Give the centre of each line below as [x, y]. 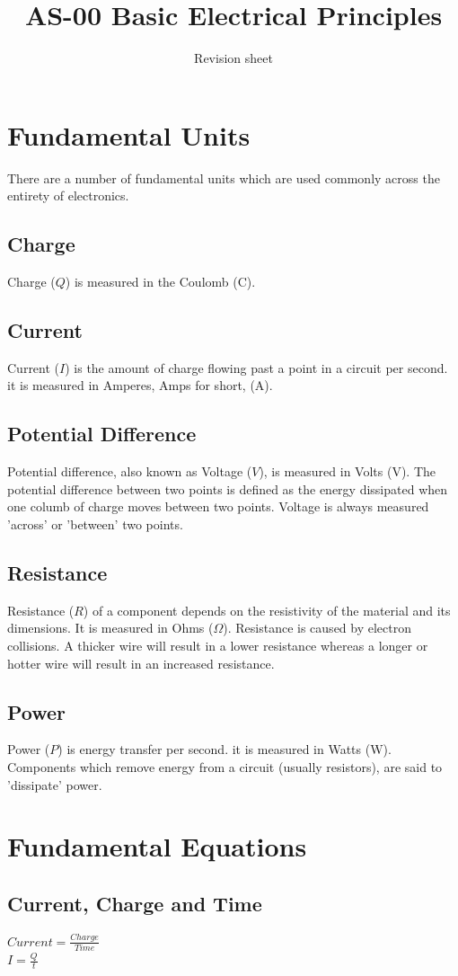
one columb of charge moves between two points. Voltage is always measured [218, 506]
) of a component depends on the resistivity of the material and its [267, 610]
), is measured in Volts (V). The [348, 471]
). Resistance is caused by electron [317, 628]
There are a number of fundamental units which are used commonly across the [224, 177]
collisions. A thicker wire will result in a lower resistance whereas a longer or [218, 645]
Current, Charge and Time [135, 903]
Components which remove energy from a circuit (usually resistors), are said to [225, 766]
